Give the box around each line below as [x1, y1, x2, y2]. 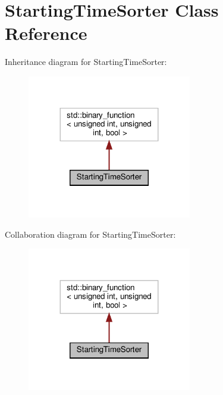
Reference [5, 21, 87, 45]
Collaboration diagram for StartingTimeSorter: [5, 228, 176, 240]
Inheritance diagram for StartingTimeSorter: [5, 55, 167, 68]
